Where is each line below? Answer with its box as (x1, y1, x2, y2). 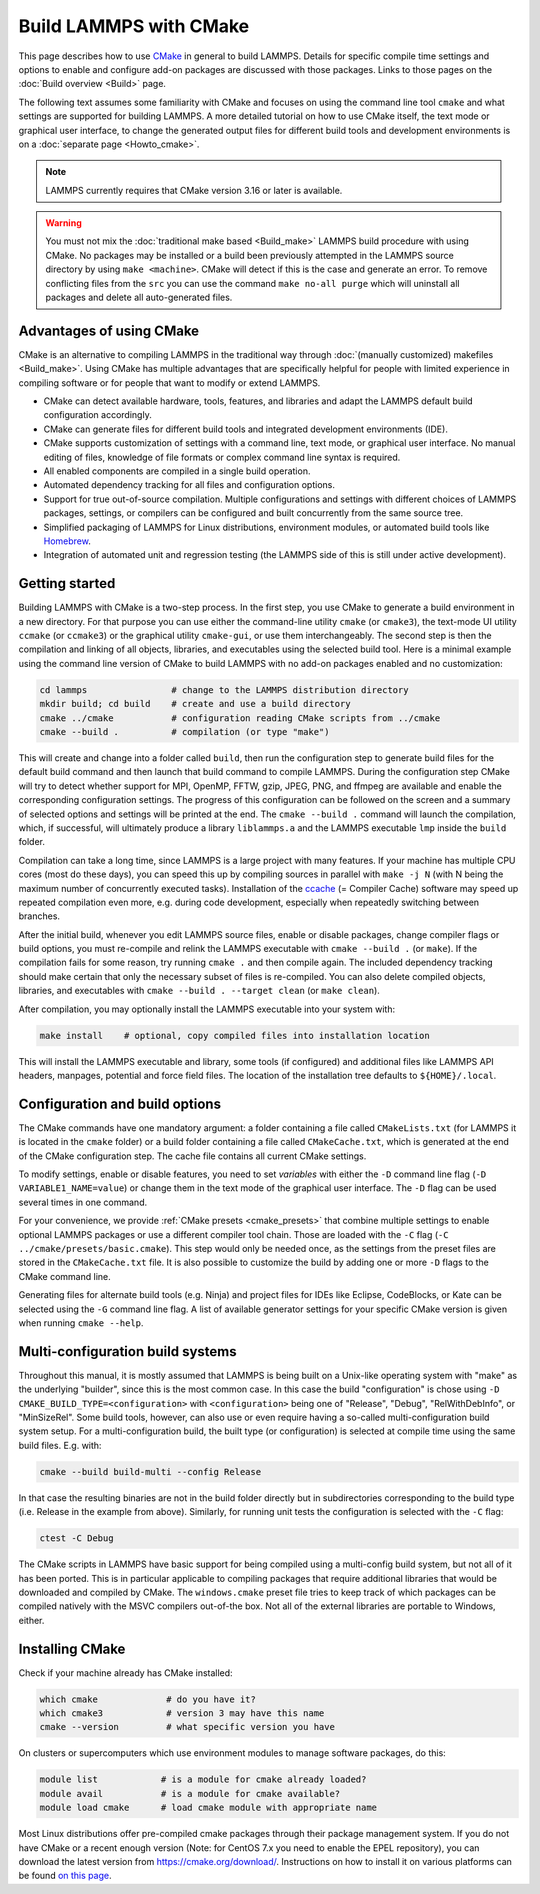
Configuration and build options (18, 1095, 222, 1112)
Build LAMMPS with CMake (18, 15, 250, 37)
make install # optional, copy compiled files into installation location (39, 1030, 430, 1041)
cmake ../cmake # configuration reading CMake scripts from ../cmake (39, 712, 441, 724)
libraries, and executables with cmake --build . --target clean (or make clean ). (18, 985, 380, 997)
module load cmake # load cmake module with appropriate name (39, 1802, 378, 1814)
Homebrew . (43, 535, 92, 547)
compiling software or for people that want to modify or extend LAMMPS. (18, 376, 321, 389)
